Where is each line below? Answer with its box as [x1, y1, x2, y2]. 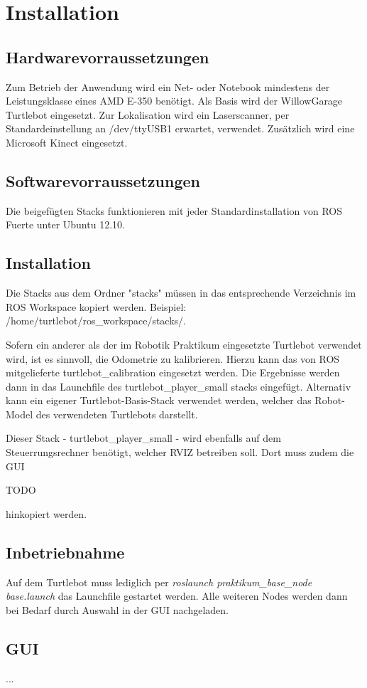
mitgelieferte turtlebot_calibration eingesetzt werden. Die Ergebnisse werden [6, 365, 340, 380]
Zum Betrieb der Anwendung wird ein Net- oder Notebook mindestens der [6, 79, 330, 94]
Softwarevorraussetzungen [6, 169, 200, 191]
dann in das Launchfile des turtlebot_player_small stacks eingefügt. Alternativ [6, 379, 351, 393]
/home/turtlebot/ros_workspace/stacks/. [6, 313, 186, 328]
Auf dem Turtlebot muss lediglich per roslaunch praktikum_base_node [6, 574, 312, 589]
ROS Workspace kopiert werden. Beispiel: [6, 299, 187, 314]
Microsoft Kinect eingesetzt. [6, 134, 128, 149]
